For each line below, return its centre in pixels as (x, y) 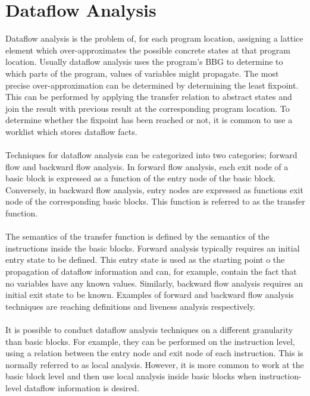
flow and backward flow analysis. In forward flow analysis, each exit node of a (147, 166)
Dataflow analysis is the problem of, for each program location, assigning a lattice (154, 38)
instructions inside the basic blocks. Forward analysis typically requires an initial (153, 248)
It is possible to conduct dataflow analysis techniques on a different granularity (149, 329)
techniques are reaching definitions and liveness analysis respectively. (131, 306)
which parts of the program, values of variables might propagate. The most (142, 73)
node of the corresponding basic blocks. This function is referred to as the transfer (155, 201)
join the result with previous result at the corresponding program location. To (148, 108)
